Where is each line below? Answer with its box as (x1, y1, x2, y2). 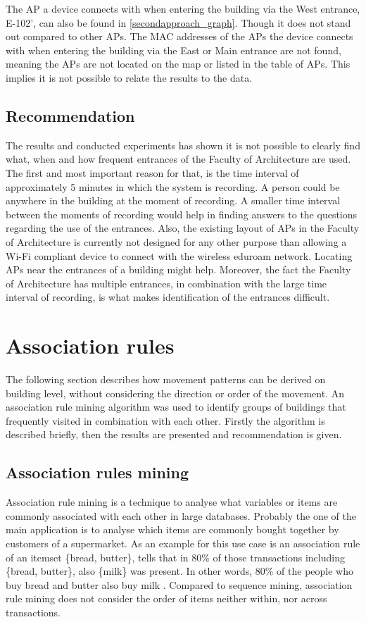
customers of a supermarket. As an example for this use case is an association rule (6, 535, 360, 550)
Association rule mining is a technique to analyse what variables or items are (6, 495, 338, 509)
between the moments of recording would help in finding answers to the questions (6, 206, 358, 221)
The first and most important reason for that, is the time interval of (6, 165, 299, 180)
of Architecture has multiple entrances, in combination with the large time (6, 275, 327, 290)
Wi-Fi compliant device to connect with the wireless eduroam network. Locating (6, 248, 353, 263)
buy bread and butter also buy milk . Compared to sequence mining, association (6, 577, 353, 592)
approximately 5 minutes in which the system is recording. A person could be (6, 179, 340, 194)
